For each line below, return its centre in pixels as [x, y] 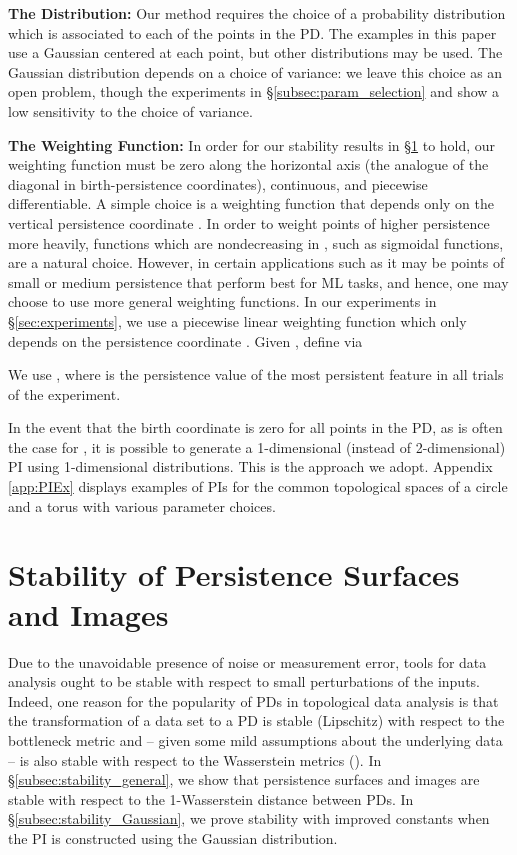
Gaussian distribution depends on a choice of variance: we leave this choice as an [255, 71]
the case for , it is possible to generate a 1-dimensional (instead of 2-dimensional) [257, 446]
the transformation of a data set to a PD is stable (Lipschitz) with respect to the [256, 720]
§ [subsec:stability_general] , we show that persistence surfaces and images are [244, 779]
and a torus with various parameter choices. [142, 505]
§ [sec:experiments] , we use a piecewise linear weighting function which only [237, 320]
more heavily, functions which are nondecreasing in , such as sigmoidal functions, [256, 242]
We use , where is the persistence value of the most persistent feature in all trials [256, 374]
